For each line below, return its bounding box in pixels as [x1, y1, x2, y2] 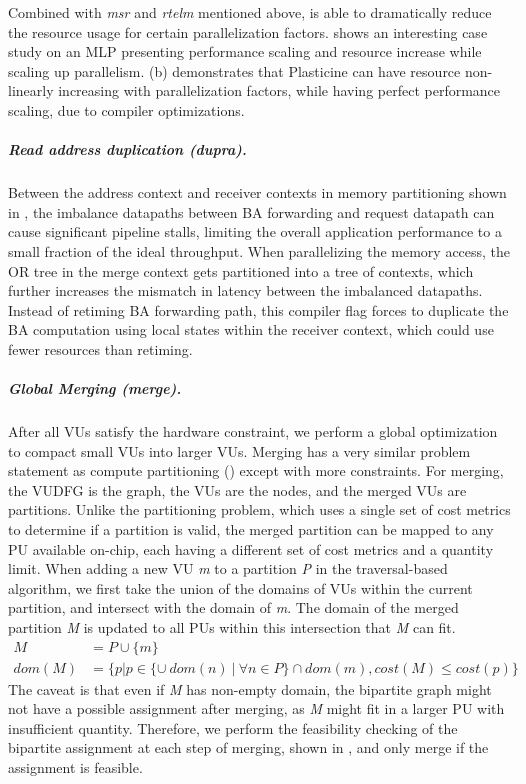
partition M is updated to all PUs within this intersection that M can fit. [8, 616, 456, 637]
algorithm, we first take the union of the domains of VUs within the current [8, 577, 473, 598]
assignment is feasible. [8, 757, 143, 777]
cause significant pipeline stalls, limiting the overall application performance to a [8, 221, 502, 242]
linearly [8, 80, 54, 101]
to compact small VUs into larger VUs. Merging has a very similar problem [8, 440, 471, 461]
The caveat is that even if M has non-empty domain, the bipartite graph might [8, 678, 492, 699]
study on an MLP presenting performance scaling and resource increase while [8, 41, 482, 62]
